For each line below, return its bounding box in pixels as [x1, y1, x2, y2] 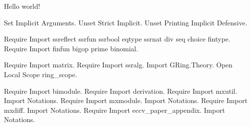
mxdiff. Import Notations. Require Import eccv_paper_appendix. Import [4, 105, 225, 115]
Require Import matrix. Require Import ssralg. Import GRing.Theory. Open [4, 60, 233, 70]
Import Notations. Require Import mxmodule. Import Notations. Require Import [4, 95, 248, 105]
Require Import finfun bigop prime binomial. [4, 43, 138, 53]
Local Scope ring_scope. [4, 69, 77, 79]
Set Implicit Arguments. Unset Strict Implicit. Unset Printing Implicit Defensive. [4, 17, 248, 27]
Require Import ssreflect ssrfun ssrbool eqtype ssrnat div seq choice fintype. [4, 34, 230, 44]
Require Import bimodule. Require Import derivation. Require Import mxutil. [4, 85, 237, 96]
